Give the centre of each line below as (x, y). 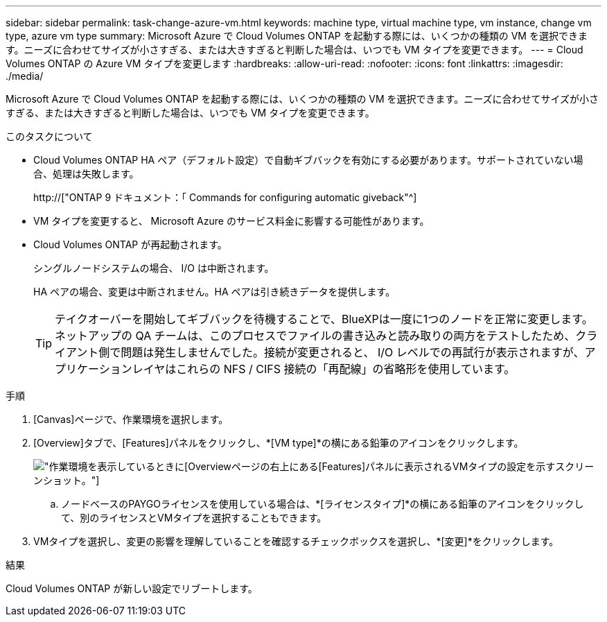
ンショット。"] (67, 480)
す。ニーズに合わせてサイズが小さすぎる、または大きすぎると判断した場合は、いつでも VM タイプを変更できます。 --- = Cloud (294, 50)
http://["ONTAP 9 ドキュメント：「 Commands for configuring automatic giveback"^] (225, 197)
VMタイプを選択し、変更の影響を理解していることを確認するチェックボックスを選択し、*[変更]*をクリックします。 (296, 541)
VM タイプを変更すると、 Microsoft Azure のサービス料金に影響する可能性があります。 (231, 221)
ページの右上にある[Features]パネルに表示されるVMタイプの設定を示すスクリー (413, 466)
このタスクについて (49, 136)
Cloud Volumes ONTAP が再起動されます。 (130, 244)
